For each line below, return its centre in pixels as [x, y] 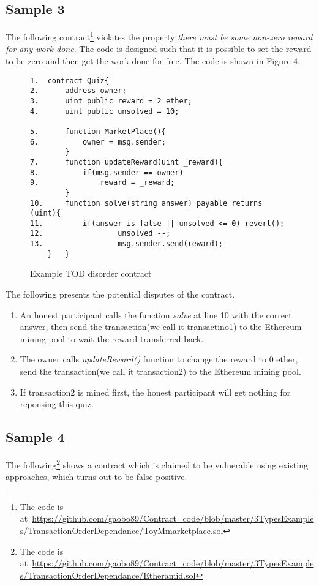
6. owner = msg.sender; [98, 142]
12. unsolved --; [100, 234]
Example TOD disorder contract [91, 273]
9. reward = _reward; [103, 183]
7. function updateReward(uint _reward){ [126, 162]
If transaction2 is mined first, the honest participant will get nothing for [155, 392]
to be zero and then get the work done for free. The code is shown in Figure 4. [153, 61]
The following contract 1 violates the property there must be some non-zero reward [159, 36]
